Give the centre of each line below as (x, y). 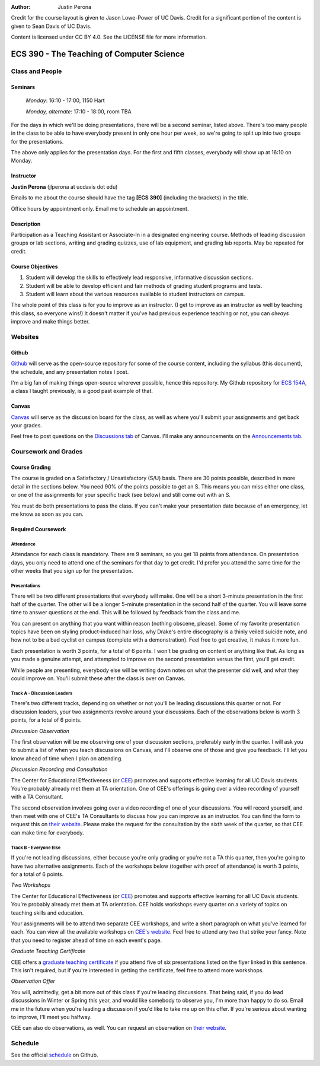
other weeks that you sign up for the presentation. (72, 571)
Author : (21, 7)
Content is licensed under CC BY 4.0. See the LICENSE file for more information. (109, 37)
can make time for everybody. (47, 832)
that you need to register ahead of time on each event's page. (87, 940)
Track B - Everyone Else (36, 848)
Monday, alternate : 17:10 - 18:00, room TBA (79, 111)
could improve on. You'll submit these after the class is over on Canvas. (98, 678)
